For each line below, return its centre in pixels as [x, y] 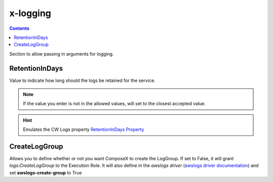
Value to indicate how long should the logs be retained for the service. [82, 80]
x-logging [30, 13]
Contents [19, 28]
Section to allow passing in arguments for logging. [61, 54]
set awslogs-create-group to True [45, 172]
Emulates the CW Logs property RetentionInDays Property [83, 129]
